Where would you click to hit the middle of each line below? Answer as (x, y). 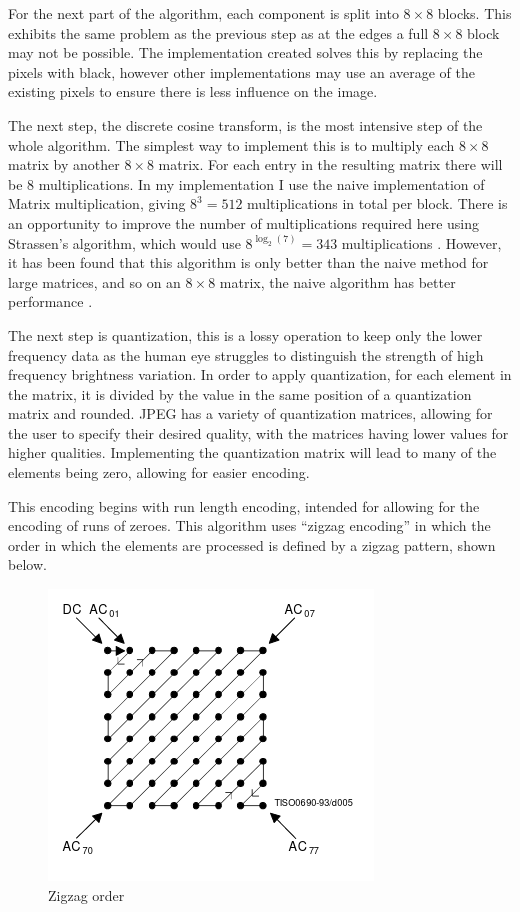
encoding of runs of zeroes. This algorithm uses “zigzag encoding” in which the (249, 525)
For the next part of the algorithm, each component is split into (203, 13)
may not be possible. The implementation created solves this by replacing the (245, 52)
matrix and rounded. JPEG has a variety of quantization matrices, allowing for (250, 413)
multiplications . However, (421, 242)
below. (27, 564)
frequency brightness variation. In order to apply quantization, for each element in (260, 374)
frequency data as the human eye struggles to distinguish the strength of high (246, 354)
